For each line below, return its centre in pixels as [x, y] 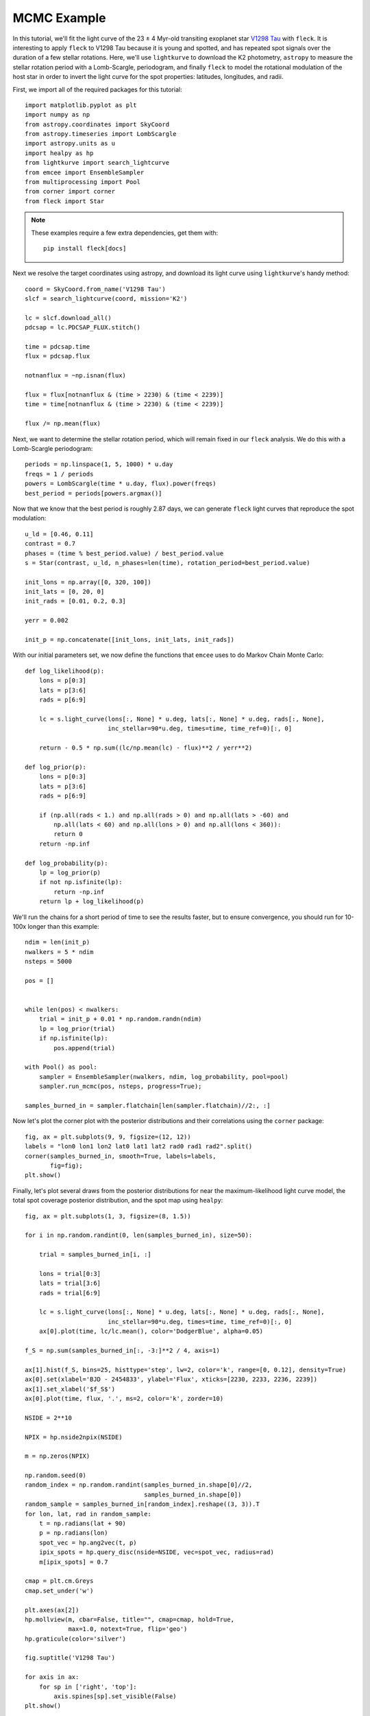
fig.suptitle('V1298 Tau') [70, 1658]
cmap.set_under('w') [59, 1590]
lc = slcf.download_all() [69, 318]
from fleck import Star [65, 201]
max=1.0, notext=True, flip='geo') [128, 1629]
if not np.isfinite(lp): [81, 882]
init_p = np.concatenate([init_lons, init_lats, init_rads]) [129, 640]
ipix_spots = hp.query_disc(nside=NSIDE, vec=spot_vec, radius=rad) [156, 1552]
